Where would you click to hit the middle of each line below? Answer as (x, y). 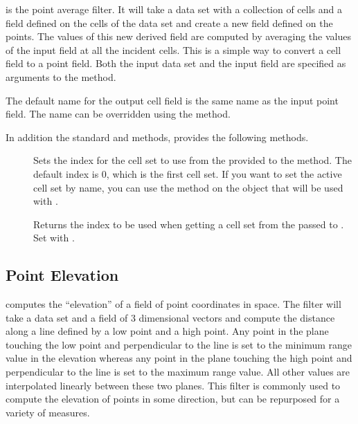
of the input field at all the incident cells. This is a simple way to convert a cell (173, 49)
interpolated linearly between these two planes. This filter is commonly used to (173, 385)
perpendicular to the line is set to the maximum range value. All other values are (178, 372)
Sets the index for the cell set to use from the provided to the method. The (193, 160)
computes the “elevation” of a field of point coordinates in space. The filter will (173, 304)
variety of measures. (48, 412)
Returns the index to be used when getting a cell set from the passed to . (189, 224)
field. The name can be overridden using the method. (118, 114)
